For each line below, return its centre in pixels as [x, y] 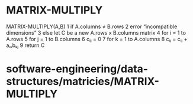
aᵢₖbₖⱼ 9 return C [25, 45]
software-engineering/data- [77, 69]
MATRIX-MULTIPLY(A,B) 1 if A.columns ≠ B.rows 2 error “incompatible [92, 26]
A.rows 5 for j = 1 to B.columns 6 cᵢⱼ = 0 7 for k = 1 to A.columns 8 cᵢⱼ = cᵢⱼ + [97, 39]
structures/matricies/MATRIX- [83, 81]
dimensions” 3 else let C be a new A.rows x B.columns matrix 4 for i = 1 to [96, 32]
